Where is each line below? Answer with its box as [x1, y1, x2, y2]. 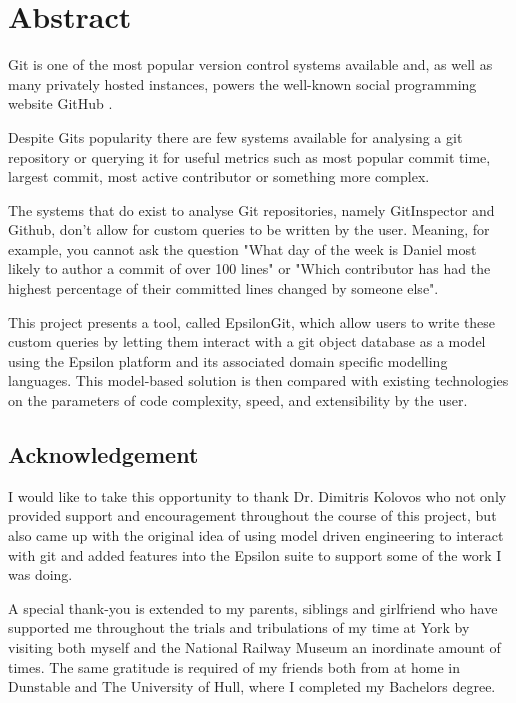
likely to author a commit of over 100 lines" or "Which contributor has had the [8, 258, 491, 279]
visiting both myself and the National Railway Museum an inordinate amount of [8, 636, 501, 657]
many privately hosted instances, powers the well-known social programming [8, 73, 477, 94]
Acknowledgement [8, 439, 199, 470]
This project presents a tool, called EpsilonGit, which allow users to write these [8, 311, 496, 332]
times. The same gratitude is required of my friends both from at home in [8, 656, 460, 677]
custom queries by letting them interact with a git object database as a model [8, 331, 486, 352]
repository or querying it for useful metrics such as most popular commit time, [8, 146, 491, 167]
